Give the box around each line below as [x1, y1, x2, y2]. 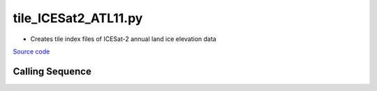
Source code [13, 47, 50, 56]
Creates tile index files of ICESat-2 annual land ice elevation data [30, 35, 216, 43]
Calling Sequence [13, 65, 92, 77]
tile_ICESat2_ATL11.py [13, 10, 143, 26]
